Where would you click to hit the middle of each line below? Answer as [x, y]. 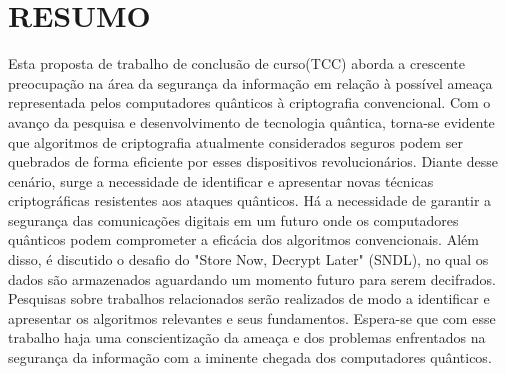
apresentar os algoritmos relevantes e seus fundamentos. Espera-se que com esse [252, 317]
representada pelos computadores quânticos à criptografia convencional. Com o [249, 102]
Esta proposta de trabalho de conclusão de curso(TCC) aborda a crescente [236, 63]
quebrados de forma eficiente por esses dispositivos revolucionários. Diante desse [253, 161]
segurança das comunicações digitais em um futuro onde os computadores [233, 219]
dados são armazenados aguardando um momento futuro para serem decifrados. [252, 278]
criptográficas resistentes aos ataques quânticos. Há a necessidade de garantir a [250, 200]
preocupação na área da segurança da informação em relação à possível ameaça [250, 82]
